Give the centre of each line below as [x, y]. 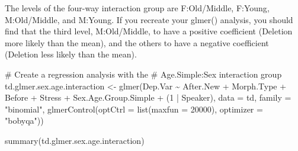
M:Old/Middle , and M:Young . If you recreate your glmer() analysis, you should [149, 19]
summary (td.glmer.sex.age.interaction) [75, 140]
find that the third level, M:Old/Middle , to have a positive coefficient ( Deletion [149, 31]
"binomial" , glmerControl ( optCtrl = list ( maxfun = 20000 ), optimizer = [134, 109]
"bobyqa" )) [24, 121]
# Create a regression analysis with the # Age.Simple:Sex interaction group [143, 74]
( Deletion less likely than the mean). [71, 54]
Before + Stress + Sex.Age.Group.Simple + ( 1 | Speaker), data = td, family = [148, 97]
